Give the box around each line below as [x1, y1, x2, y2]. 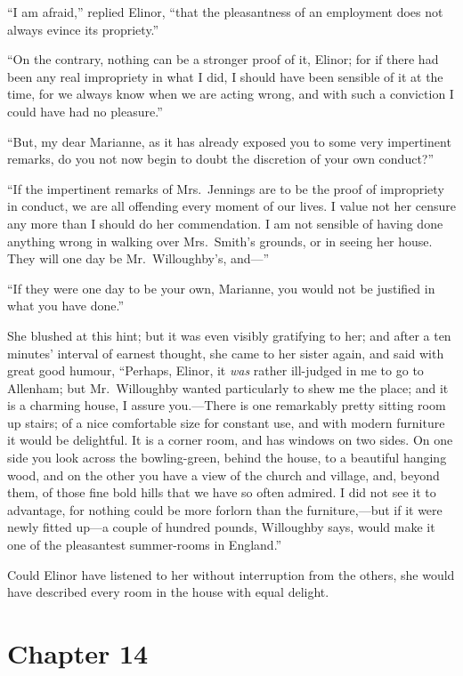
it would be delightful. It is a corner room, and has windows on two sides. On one [7, 431, 453, 449]
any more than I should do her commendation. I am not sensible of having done [7, 213, 443, 232]
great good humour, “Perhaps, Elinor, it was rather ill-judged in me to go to [7, 361, 424, 380]
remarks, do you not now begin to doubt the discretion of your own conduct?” [7, 149, 435, 168]
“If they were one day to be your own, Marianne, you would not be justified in [7, 278, 435, 297]
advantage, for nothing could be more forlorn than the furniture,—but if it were [7, 500, 443, 519]
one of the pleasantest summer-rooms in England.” [7, 535, 282, 554]
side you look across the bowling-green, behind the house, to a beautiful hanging [7, 448, 447, 467]
